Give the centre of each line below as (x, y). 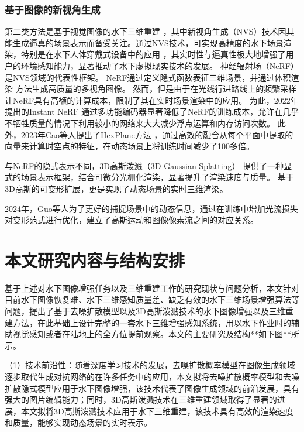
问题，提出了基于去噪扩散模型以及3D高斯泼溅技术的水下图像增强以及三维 (145, 311)
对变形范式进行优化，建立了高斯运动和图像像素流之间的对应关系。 (132, 220)
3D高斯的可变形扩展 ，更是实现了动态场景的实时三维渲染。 (116, 188)
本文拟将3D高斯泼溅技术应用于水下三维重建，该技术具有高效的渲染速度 (157, 411)
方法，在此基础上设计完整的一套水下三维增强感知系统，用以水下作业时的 (152, 322)
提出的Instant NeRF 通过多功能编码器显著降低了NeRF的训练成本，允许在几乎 (152, 112)
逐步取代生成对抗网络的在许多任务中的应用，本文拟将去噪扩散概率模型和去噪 (152, 376)
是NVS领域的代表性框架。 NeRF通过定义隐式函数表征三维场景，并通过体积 (148, 77)
